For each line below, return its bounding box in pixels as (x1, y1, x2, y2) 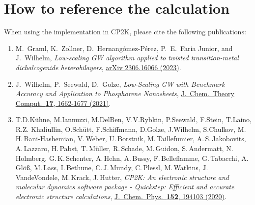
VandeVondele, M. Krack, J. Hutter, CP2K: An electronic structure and (15, 172, 229, 182)
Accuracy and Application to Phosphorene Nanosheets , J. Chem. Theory (15, 88, 234, 99)
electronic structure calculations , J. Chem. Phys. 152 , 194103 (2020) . (15, 191, 227, 202)
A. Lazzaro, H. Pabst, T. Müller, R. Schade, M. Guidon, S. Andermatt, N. (15, 143, 233, 154)
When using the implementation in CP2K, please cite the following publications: (4, 26, 246, 37)
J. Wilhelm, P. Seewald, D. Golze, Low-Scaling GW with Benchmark (15, 78, 225, 89)
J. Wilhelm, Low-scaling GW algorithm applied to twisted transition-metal (15, 52, 239, 63)
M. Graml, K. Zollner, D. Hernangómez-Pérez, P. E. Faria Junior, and (15, 43, 233, 53)
